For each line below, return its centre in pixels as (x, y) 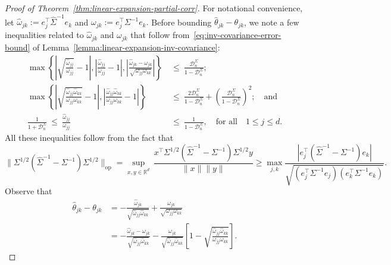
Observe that (29, 191)
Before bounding (182, 22)
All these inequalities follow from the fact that (89, 138)
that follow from (160, 35)
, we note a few (272, 22)
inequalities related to (44, 35)
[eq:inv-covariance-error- (237, 35)
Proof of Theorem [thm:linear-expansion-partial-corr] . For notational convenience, (154, 8)
